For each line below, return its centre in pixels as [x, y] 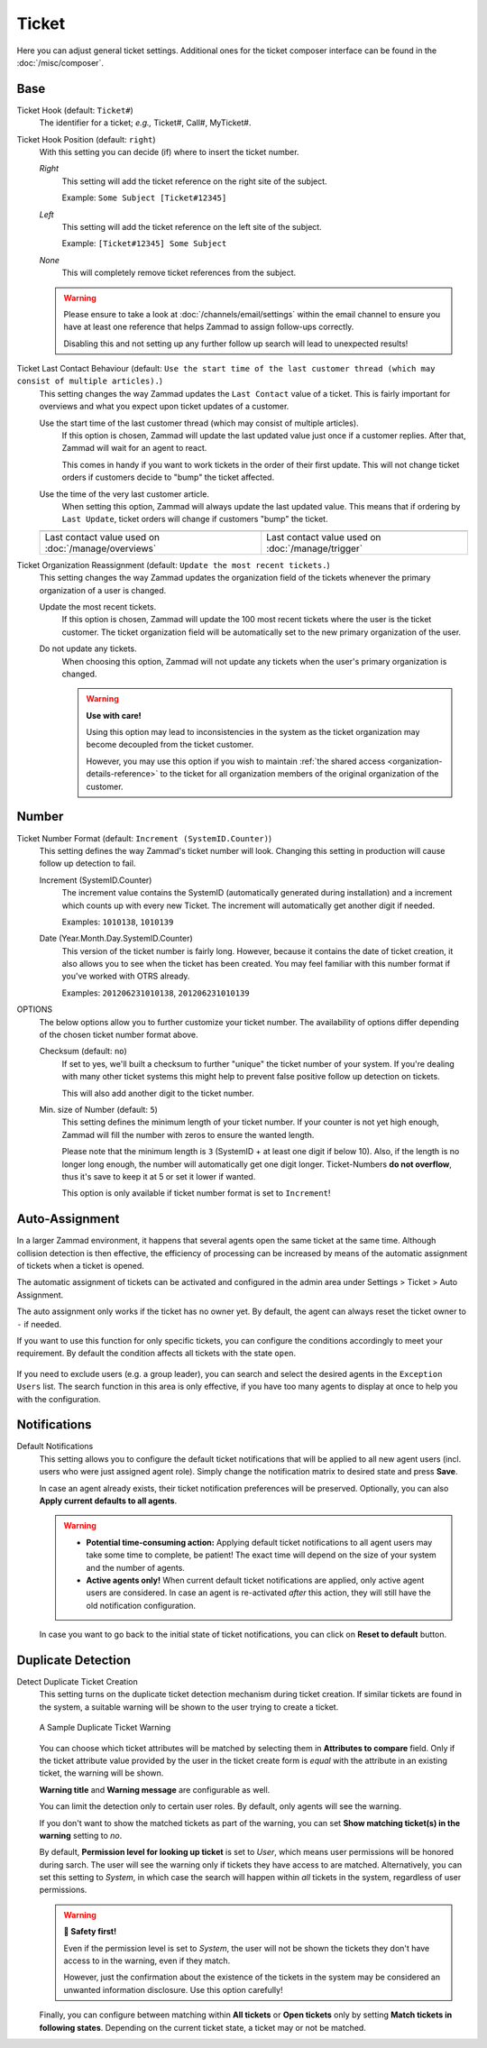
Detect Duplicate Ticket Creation [78, 1682]
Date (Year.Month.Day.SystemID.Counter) [116, 939]
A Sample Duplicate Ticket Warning [105, 1728]
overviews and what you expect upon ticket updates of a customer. [164, 407]
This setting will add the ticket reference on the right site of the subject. [195, 181]
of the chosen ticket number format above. [119, 1035]
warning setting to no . [81, 1835]
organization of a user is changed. [103, 590]
